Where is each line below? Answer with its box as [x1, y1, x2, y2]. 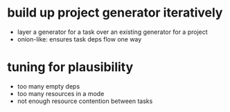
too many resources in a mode [17, 89, 105, 97]
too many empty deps [17, 82, 80, 91]
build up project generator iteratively [7, 5, 223, 21]
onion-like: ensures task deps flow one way [17, 35, 142, 43]
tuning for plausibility [7, 59, 134, 75]
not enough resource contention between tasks [17, 97, 153, 105]
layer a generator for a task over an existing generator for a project [17, 28, 208, 36]
